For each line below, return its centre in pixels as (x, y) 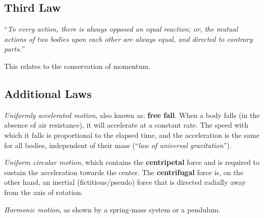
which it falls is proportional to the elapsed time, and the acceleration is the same (132, 135)
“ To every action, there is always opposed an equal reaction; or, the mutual (121, 29)
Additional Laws (48, 93)
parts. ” (15, 49)
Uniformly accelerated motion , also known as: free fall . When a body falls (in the (132, 115)
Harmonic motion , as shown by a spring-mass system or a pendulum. (112, 209)
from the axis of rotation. (44, 192)
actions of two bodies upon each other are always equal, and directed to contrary (128, 39)
